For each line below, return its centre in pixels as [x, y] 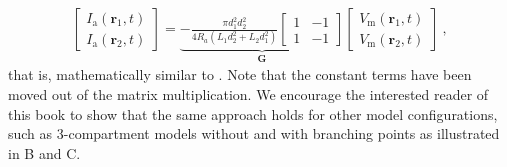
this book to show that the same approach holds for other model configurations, [253, 113]
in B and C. [44, 152]
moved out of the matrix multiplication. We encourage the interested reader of [248, 94]
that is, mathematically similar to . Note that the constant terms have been [240, 74]
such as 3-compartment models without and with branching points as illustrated [254, 133]
